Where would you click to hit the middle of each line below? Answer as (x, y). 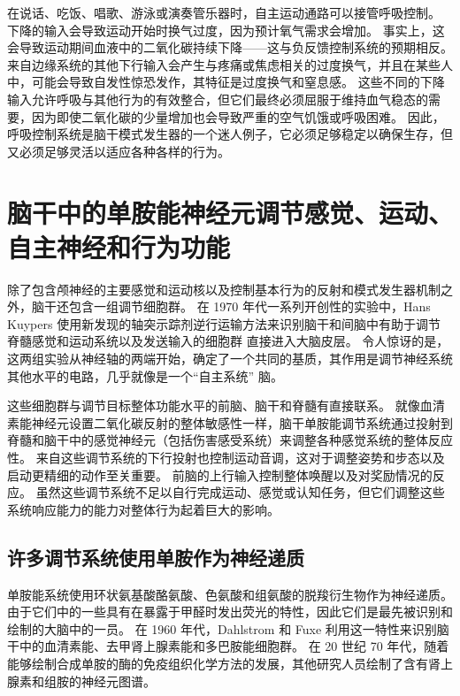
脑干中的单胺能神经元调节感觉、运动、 (230, 212)
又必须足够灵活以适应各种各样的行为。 (119, 151)
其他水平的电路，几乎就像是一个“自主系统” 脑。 (145, 375)
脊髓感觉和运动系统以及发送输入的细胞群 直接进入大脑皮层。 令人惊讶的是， (228, 341)
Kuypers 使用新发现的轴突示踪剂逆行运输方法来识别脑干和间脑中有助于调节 (224, 323)
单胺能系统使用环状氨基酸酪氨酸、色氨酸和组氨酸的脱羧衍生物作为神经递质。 (230, 594)
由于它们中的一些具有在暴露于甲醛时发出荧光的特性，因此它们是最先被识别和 (230, 612)
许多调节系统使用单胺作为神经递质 (156, 557)
